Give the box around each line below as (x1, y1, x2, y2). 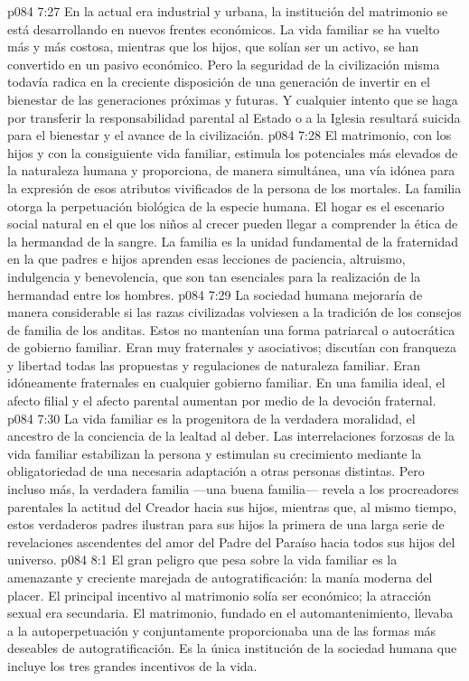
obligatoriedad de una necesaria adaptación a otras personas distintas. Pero (7, 462, 425, 480)
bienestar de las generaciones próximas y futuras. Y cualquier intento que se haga (7, 89, 458, 108)
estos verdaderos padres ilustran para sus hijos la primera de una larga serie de (7, 515, 445, 534)
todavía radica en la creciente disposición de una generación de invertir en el (7, 72, 430, 91)
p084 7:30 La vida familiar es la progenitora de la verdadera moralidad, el (7, 408, 416, 427)
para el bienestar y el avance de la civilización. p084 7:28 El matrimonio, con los (7, 126, 452, 145)
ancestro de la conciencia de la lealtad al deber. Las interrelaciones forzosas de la (7, 426, 455, 445)
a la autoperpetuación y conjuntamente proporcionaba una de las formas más (7, 620, 436, 639)
